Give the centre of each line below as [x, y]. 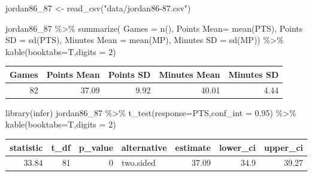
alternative [144, 147]
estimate [193, 147]
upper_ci [284, 147]
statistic [26, 147]
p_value [96, 147]
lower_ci [237, 147]
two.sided [139, 163]
